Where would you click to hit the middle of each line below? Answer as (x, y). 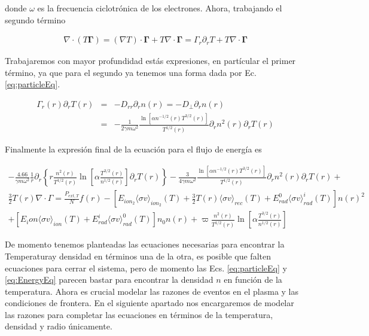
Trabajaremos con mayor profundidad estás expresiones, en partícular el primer (150, 61)
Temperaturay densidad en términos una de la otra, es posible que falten (138, 256)
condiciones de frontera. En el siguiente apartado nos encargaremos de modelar (150, 303)
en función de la (253, 280)
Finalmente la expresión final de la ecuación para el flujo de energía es (133, 149)
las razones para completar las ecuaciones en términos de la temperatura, (139, 314)
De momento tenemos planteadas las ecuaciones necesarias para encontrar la (145, 244)
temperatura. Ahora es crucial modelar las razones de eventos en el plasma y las (152, 291)
